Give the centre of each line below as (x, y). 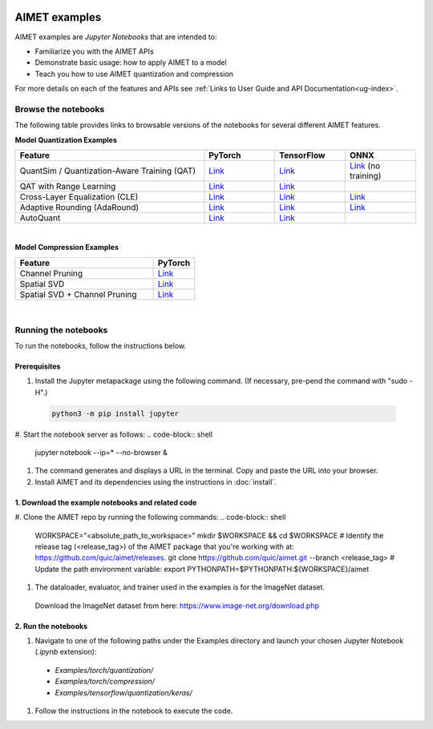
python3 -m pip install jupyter (115, 413)
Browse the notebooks (60, 109)
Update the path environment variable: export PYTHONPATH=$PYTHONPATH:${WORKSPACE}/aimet (202, 569)
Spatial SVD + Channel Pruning (78, 294)
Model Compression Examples (67, 248)
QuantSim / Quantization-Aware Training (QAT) (108, 171)
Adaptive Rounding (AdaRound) (79, 207)
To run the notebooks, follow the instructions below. (100, 345)
